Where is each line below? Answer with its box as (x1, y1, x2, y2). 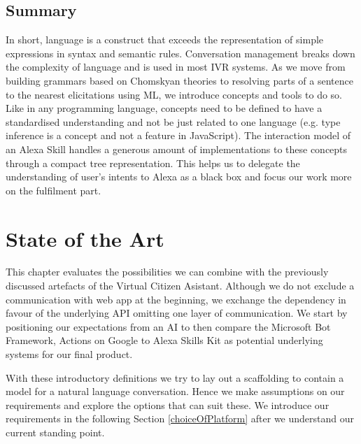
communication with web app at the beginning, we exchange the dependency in (6, 292, 346, 306)
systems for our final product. (6, 347, 133, 361)
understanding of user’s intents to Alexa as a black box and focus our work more (6, 169, 352, 184)
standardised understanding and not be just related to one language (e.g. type (6, 114, 341, 129)
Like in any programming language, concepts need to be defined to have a (6, 101, 323, 115)
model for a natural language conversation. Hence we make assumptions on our (6, 384, 345, 399)
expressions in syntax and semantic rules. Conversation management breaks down (6, 45, 355, 60)
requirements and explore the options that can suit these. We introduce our (6, 397, 330, 412)
